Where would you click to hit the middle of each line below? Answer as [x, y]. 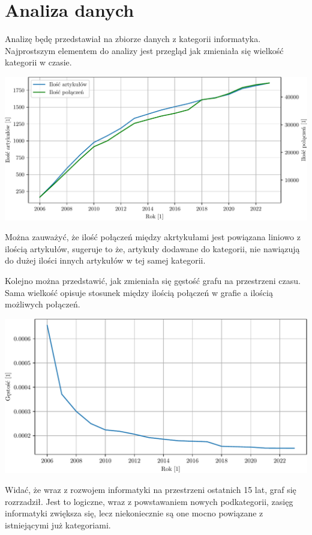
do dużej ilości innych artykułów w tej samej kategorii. [105, 260]
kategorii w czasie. [38, 62]
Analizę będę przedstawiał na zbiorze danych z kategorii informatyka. [133, 39]
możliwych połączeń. [43, 304]
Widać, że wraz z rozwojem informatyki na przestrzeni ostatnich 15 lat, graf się [151, 490]
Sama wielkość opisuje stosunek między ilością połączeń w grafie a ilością [139, 292]
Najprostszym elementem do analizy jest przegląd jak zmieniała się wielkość [144, 50]
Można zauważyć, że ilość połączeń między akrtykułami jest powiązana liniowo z [153, 237]
